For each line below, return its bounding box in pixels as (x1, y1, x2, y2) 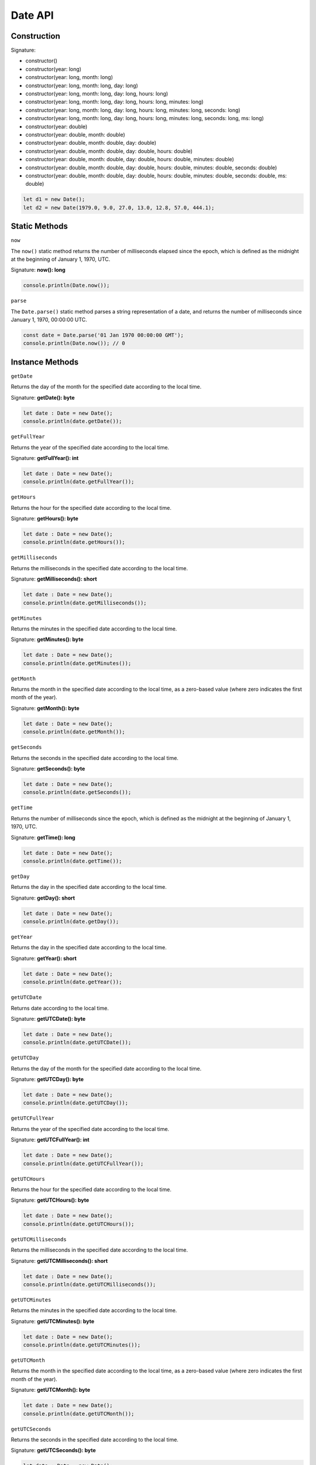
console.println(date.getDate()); (23, 418, 122, 425)
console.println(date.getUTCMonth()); (23, 1410, 135, 1417)
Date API (11, 9, 54, 22)
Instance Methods (11, 357, 79, 367)
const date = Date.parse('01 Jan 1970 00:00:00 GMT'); (23, 332, 184, 339)
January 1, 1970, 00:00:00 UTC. (11, 316, 87, 323)
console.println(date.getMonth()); (23, 728, 125, 735)
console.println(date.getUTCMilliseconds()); (23, 1281, 156, 1287)
